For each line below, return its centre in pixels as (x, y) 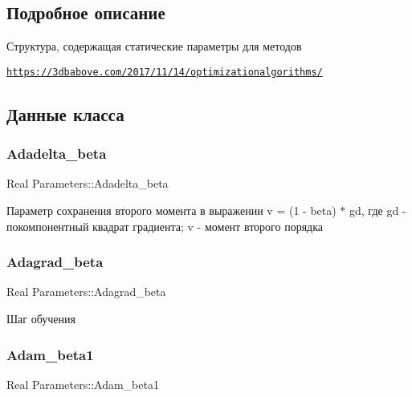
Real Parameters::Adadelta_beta (88, 183)
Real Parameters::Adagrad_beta (86, 292)
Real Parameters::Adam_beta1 (83, 384)
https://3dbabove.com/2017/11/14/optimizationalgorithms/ (165, 72)
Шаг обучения (41, 319)
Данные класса (65, 113)
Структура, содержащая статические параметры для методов (154, 46)
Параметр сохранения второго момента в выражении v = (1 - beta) (171, 211)
